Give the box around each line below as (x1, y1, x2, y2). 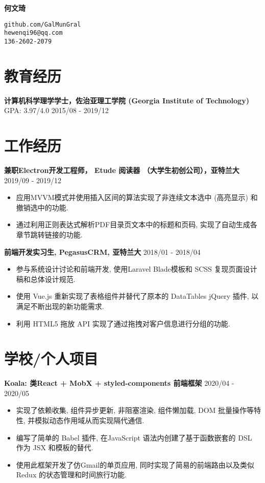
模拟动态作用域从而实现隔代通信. (35, 415, 144, 426)
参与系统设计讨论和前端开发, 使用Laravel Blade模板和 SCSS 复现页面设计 (16, 264, 257, 274)
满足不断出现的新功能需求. (16, 300, 104, 311)
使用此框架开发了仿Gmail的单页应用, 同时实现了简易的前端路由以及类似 (16, 459, 254, 470)
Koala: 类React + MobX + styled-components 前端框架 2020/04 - (4, 378, 234, 388)
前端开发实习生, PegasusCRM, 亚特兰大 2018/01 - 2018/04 (4, 246, 201, 257)
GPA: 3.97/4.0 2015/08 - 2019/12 (4, 105, 109, 116)
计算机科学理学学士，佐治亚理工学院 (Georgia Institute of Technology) (4, 95, 249, 105)
